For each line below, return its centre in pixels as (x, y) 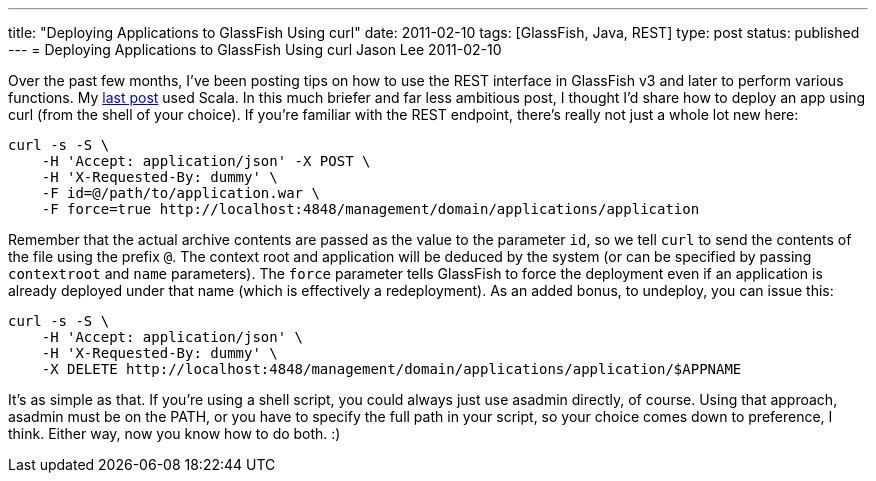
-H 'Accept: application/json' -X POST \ (206, 161)
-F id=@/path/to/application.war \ (180, 193)
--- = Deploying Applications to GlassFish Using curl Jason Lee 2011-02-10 (255, 49)
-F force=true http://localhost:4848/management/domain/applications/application (370, 209)
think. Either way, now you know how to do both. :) (174, 433)
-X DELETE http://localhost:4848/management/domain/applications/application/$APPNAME (391, 369)
